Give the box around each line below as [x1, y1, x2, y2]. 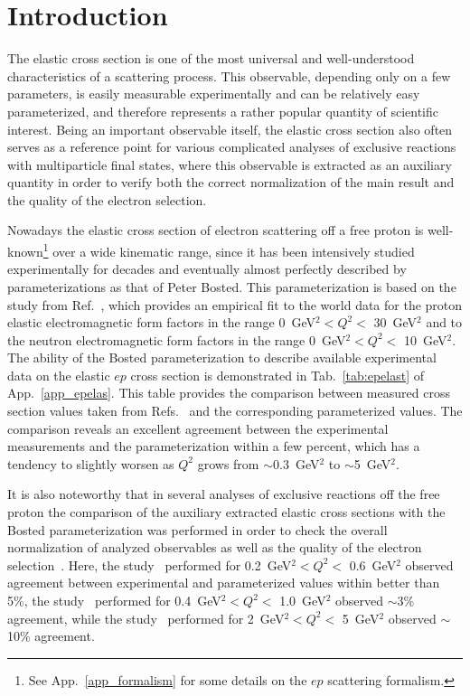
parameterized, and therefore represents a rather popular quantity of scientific [7, 101, 438, 120]
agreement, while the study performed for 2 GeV [7, 608, 285, 627]
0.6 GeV [349, 555, 397, 574]
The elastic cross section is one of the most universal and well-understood [7, 49, 415, 68]
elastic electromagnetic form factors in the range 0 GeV [7, 313, 316, 332]
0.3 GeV [273, 454, 320, 473]
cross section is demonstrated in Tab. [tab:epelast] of [130, 365, 425, 384]
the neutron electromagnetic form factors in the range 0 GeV [7, 330, 346, 349]
